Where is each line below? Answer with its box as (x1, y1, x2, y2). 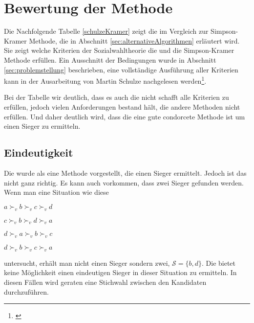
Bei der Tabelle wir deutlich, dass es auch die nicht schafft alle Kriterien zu (4, 92, 229, 102)
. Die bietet (202, 257, 236, 268)
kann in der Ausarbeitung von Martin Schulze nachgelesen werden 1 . (4, 74, 207, 86)
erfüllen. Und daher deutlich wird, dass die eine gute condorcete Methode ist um (4, 111, 245, 121)
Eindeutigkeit (4, 145, 73, 160)
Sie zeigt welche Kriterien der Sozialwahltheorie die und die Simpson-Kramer (4, 45, 234, 55)
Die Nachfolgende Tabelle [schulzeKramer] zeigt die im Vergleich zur (4, 26, 209, 36)
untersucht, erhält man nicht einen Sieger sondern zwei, (4, 257, 170, 268)
